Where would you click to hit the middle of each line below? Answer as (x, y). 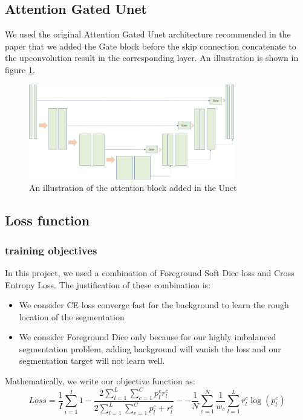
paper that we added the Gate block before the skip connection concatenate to (151, 46)
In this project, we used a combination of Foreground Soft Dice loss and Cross (150, 272)
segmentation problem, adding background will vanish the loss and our (150, 348)
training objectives (51, 250)
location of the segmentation (72, 316)
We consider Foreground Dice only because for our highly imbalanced (148, 337)
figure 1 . (20, 69)
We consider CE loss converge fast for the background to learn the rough (154, 305)
